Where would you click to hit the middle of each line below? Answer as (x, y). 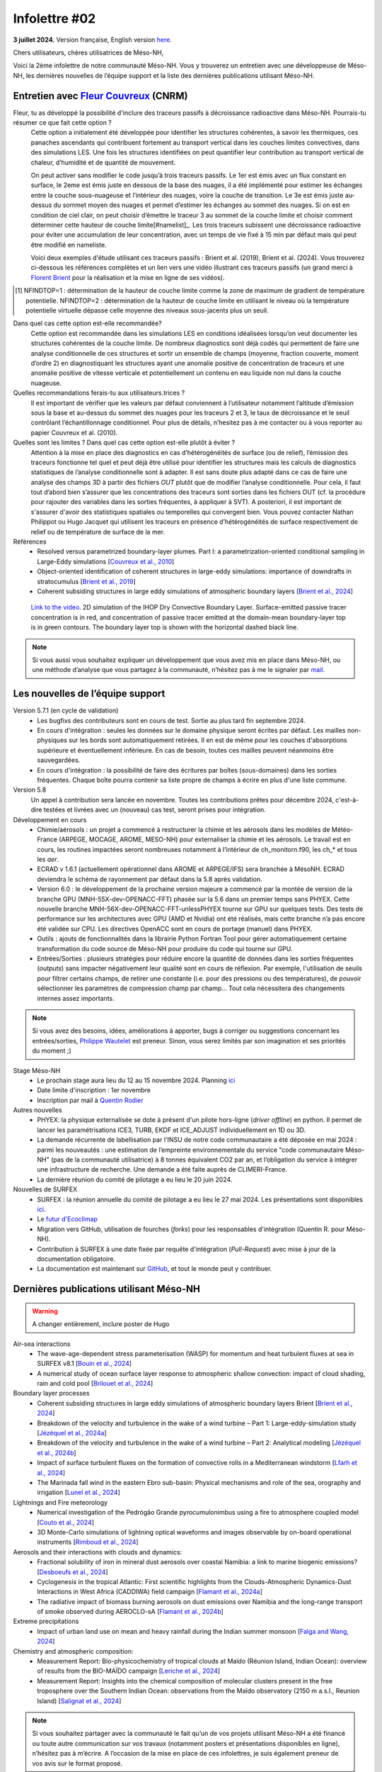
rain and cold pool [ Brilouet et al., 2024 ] (95, 1384)
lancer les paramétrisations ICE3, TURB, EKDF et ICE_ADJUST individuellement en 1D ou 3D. (172, 1130)
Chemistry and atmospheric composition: (73, 1651)
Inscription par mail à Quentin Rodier (90, 1100)
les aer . (48, 859)
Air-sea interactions (42, 1344)
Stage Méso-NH (37, 1070)
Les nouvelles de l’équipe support (89, 694)
